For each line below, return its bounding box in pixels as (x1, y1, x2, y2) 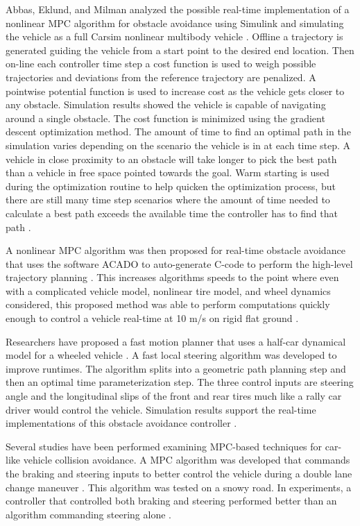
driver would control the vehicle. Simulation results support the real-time (6, 402, 316, 416)
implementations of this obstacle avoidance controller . (6, 416, 237, 430)
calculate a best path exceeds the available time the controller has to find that (6, 205, 338, 220)
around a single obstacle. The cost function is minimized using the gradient (6, 110, 325, 125)
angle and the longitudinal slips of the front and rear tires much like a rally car (6, 389, 342, 403)
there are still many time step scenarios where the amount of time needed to (6, 192, 330, 207)
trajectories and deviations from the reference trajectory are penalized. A (6, 69, 316, 84)
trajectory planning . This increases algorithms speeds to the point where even (6, 270, 339, 285)
